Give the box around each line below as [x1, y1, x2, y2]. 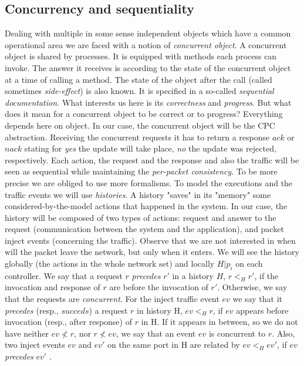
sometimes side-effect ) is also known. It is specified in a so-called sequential [5, 85, 274, 97]
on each [235, 257, 263, 270]
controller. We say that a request [5, 269, 123, 281]
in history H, [137, 304, 183, 316]
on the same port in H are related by [107, 338, 240, 351]
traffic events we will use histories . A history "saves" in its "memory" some [5, 188, 271, 200]
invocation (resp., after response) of [5, 315, 132, 328]
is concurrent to [208, 327, 266, 339]
